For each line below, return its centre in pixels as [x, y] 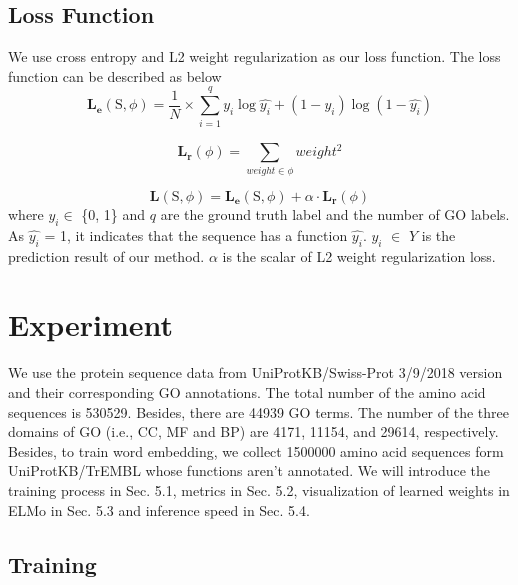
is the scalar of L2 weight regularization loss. [359, 255]
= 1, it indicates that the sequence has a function [196, 234]
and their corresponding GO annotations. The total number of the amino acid [247, 392]
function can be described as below [115, 75]
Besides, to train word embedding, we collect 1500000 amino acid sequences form [256, 450]
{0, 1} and [113, 214]
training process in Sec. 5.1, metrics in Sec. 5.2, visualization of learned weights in [259, 489]
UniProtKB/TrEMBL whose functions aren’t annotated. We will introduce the [249, 470]
